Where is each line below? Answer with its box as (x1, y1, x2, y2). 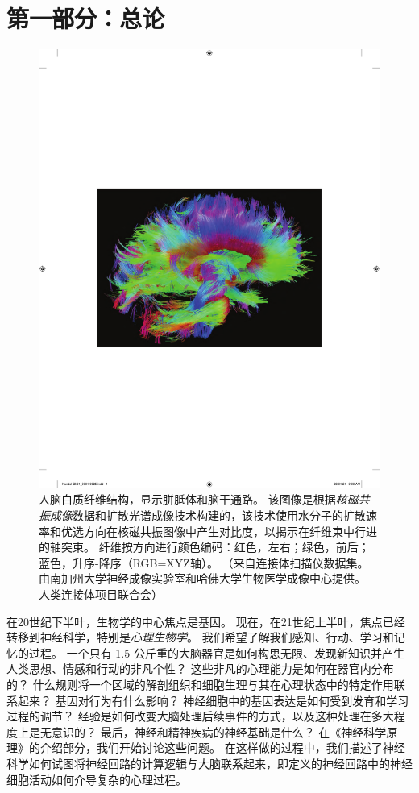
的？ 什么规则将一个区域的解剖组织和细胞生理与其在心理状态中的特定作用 (6, 676, 394, 692)
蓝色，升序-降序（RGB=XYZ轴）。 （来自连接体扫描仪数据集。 (39, 554, 369, 571)
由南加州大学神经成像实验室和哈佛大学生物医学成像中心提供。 (39, 570, 366, 587)
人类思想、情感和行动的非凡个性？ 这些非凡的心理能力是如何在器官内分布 (6, 660, 394, 677)
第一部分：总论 (6, 2, 165, 35)
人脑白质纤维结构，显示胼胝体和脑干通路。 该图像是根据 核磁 (39, 491, 359, 508)
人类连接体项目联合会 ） (39, 586, 163, 603)
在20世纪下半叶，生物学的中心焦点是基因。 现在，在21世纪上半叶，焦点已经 (6, 612, 405, 629)
